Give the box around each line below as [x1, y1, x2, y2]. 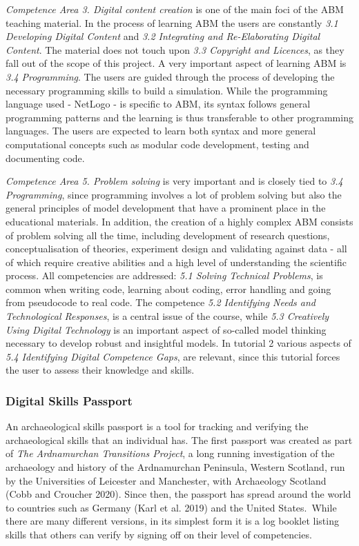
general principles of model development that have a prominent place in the [6, 201, 326, 215]
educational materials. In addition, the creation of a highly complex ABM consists [6, 214, 353, 228]
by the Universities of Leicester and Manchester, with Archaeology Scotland [6, 473, 327, 487]
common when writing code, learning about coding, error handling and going [6, 281, 331, 296]
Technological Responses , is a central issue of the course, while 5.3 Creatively [6, 309, 329, 323]
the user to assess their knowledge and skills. [6, 363, 195, 377]
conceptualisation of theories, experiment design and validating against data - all [6, 241, 347, 256]
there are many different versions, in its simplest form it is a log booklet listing [6, 514, 339, 528]
